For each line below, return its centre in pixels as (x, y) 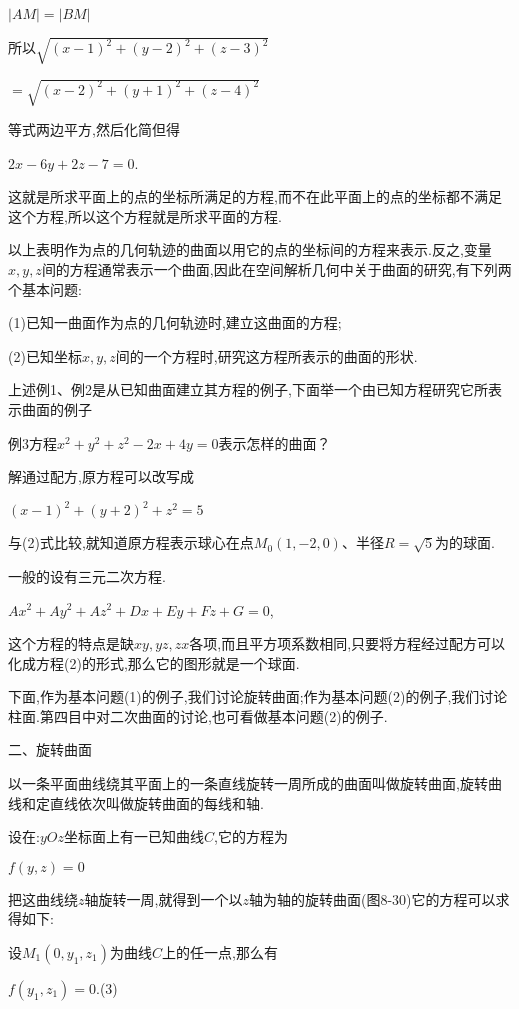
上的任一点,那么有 (220, 952)
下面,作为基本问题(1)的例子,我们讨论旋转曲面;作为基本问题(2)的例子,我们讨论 (258, 696)
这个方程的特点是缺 (71, 643)
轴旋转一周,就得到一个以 (163, 898)
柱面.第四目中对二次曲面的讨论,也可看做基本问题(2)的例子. (198, 715)
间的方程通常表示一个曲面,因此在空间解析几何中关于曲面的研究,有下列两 (276, 269)
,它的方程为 (251, 836)
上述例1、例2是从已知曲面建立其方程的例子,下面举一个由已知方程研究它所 (248, 389)
